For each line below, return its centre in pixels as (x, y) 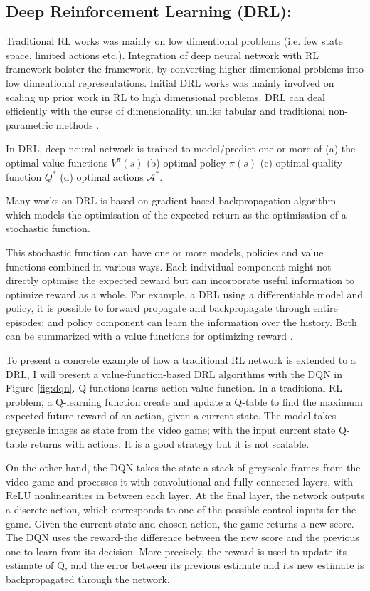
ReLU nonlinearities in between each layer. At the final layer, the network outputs (185, 495)
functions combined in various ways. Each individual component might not (169, 266)
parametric (30, 124)
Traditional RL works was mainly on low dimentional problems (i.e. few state (174, 41)
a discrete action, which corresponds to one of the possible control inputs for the (181, 509)
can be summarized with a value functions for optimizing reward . (149, 336)
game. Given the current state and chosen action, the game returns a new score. (180, 523)
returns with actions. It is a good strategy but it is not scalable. (170, 443)
